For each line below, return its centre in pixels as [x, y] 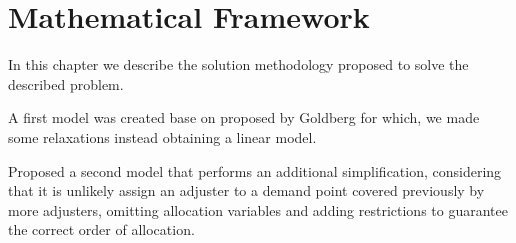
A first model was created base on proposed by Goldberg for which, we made [244, 117]
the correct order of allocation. [101, 229]
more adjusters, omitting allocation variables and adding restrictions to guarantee [258, 209]
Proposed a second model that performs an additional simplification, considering [255, 170]
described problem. [66, 83]
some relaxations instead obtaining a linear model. [162, 136]
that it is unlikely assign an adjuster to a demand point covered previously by [246, 190]
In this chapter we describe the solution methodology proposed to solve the [238, 64]
